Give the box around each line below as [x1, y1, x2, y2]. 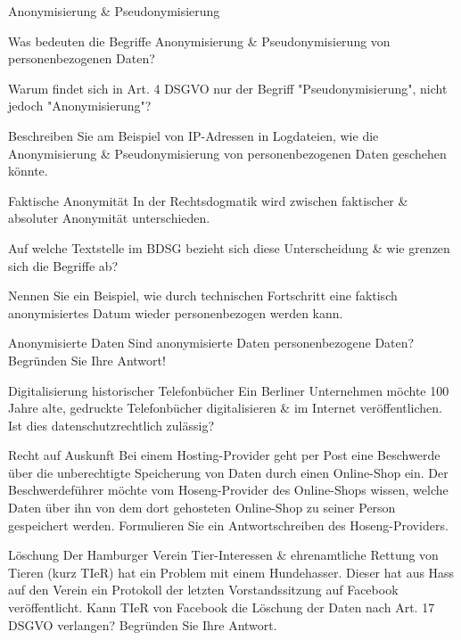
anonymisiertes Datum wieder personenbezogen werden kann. [8, 303, 343, 322]
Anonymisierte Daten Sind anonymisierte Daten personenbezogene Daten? [8, 333, 415, 352]
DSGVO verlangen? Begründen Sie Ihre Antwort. [8, 615, 277, 634]
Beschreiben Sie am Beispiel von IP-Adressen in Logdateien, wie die [8, 126, 379, 144]
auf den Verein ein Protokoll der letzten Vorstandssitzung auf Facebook [8, 580, 399, 599]
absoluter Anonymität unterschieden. [8, 209, 210, 227]
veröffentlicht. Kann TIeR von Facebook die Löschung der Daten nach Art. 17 [8, 598, 435, 617]
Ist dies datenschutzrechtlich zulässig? [8, 415, 214, 434]
